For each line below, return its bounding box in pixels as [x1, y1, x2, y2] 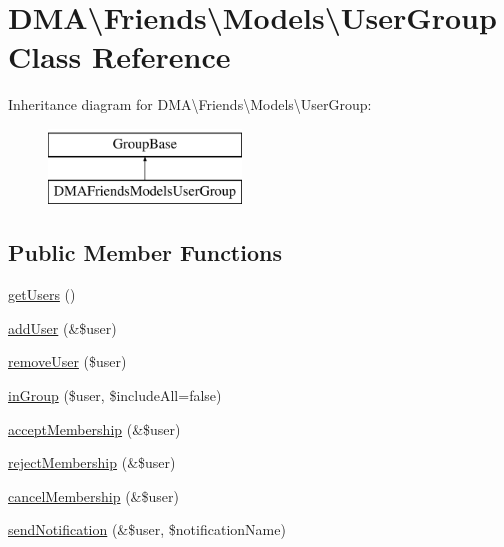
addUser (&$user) [8, 317, 117, 338]
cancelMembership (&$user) [8, 485, 179, 506]
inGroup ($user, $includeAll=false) [8, 385, 222, 406]
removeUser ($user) [8, 351, 127, 372]
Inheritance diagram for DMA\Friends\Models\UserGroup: [8, 94, 372, 115]
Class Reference [8, 36, 231, 77]
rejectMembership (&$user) [8, 452, 176, 473]
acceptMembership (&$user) [8, 418, 181, 439]
